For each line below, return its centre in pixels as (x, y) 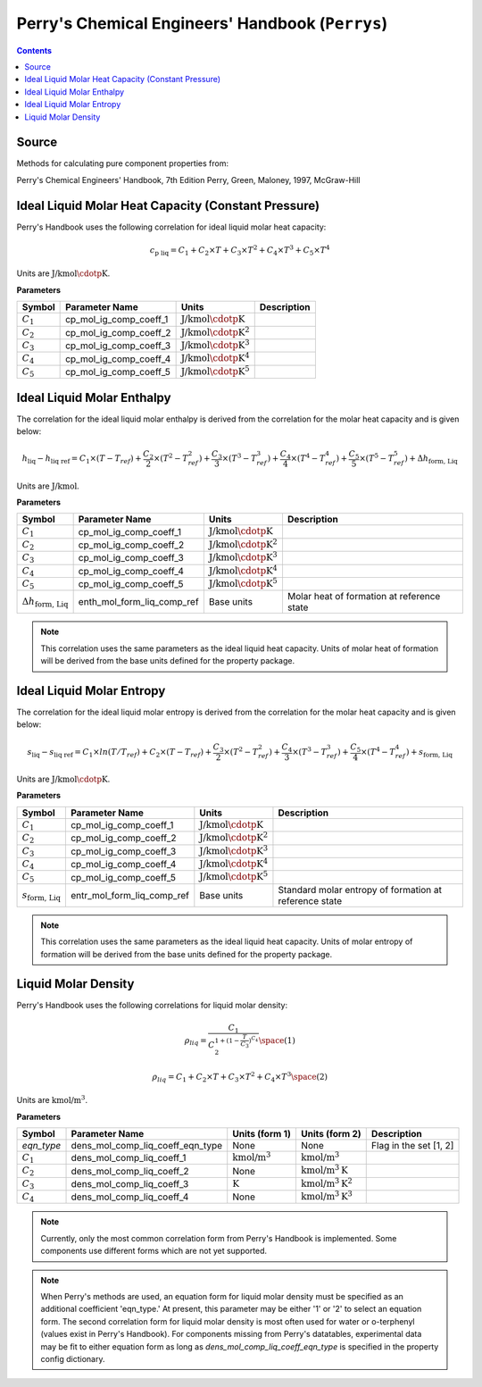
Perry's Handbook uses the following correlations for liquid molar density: (152, 1006)
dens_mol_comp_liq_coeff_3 (130, 1183)
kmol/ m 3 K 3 (326, 1196)
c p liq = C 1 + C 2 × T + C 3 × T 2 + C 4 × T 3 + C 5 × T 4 (240, 251)
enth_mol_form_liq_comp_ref (139, 602)
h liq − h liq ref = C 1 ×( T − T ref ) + (82, 460)
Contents (34, 50)
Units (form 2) (331, 1133)
